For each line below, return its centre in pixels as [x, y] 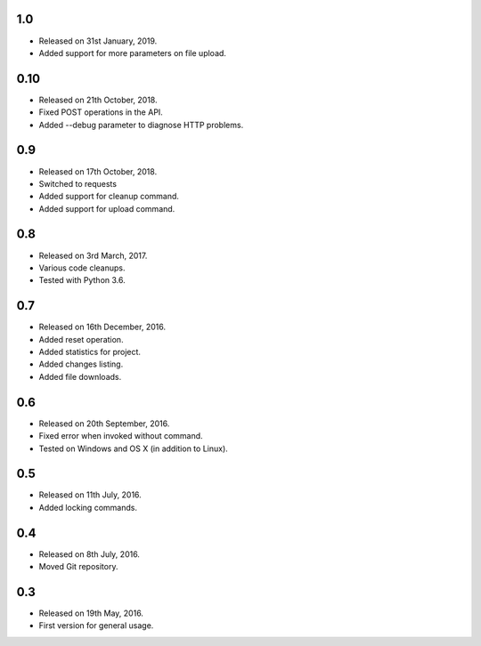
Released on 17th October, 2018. [98, 171]
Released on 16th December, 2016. [102, 327]
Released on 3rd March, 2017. [93, 255]
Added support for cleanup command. [109, 197]
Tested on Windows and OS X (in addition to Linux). [134, 448]
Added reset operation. [81, 339]
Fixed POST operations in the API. [101, 112]
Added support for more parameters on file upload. [133, 52]
